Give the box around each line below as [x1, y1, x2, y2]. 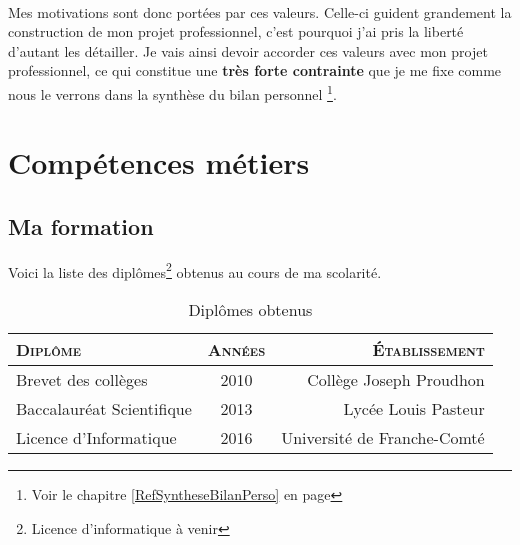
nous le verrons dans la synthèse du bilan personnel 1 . [8, 80, 337, 104]
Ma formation [8, 210, 154, 241]
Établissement [372, 338, 485, 362]
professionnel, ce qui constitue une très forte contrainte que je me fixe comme [8, 60, 502, 81]
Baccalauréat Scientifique [16, 397, 192, 421]
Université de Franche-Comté [281, 426, 485, 450]
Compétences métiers [8, 142, 310, 183]
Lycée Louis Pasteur [343, 397, 485, 421]
